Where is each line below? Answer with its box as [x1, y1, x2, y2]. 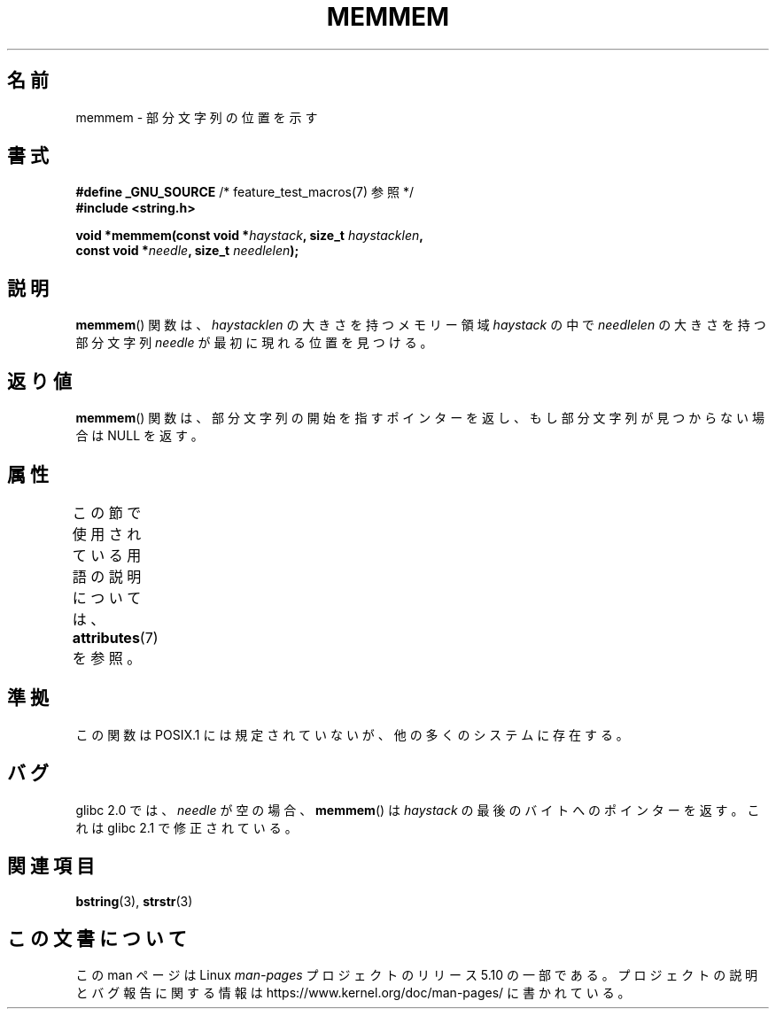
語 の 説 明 [72, 567, 142, 586]
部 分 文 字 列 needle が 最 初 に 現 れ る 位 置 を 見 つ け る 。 [75, 335, 433, 351]
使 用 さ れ [72, 524, 142, 543]
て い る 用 [72, 546, 142, 564]
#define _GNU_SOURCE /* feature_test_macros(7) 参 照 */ [75, 184, 414, 200]
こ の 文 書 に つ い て [7, 927, 187, 950]
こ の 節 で [72, 503, 142, 522]
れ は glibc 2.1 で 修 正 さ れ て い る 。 [75, 819, 298, 835]
